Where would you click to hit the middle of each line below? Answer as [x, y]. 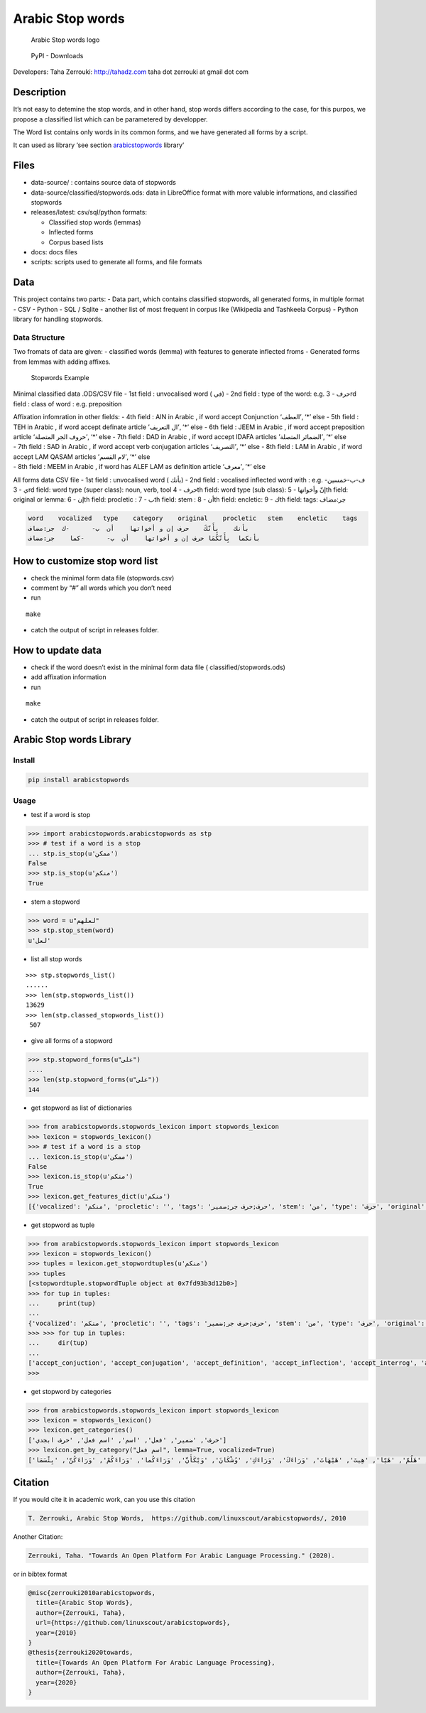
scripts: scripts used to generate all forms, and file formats [116, 262]
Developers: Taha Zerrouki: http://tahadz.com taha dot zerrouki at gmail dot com [131, 72]
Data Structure [39, 337]
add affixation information [69, 677]
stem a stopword [55, 902]
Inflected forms [71, 232]
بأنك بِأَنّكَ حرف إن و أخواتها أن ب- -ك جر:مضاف [138, 528]
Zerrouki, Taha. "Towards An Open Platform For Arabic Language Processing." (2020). [181, 1556]
